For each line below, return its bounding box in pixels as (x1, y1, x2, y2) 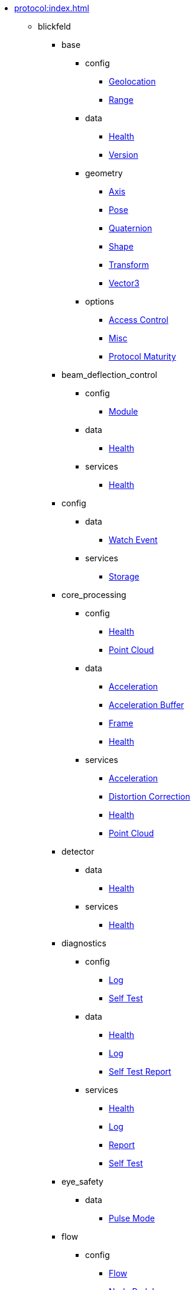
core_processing (61, 590, 126, 600)
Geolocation (109, 76, 156, 86)
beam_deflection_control (61, 370, 157, 380)
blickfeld (38, 21, 71, 31)
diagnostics (61, 938, 106, 948)
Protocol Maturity (109, 351, 176, 361)
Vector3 (109, 278, 139, 288)
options (85, 296, 114, 306)
